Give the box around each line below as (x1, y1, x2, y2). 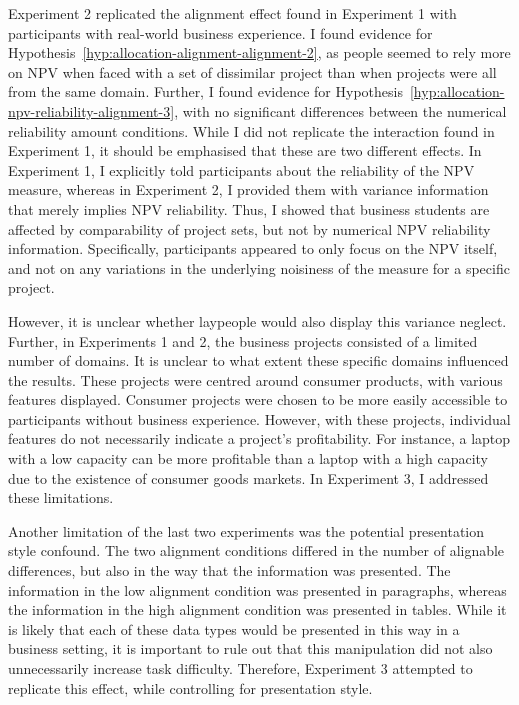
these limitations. (8, 487, 114, 508)
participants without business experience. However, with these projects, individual (8, 408, 511, 429)
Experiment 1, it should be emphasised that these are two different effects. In (8, 140, 482, 161)
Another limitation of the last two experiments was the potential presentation (8, 520, 485, 541)
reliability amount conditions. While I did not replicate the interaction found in (8, 120, 495, 141)
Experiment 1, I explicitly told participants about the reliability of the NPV (8, 159, 475, 180)
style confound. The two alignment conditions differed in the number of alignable (8, 540, 505, 561)
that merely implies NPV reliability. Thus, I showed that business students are (8, 198, 490, 219)
